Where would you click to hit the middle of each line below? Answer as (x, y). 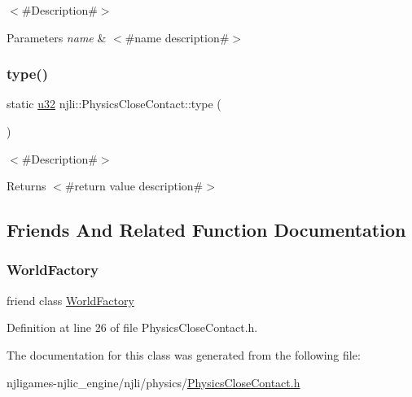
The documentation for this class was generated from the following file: (184, 354)
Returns (26, 186)
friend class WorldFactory (70, 300)
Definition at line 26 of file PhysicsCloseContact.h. (132, 327)
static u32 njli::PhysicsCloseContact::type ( (114, 104)
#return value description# (134, 186)
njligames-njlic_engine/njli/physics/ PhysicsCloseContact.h (153, 382)
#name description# (177, 37)
